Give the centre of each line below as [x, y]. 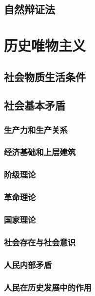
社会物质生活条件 [45, 76]
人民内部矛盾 [28, 264]
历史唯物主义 [45, 45]
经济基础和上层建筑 [40, 152]
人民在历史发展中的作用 [48, 287]
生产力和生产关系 [36, 129]
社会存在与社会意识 [40, 242]
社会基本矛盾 [35, 105]
